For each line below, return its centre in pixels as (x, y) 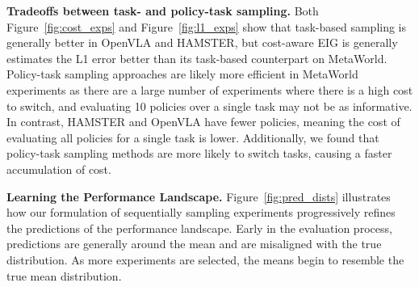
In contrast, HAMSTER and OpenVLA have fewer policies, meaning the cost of (203, 122)
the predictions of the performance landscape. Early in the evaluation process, (199, 228)
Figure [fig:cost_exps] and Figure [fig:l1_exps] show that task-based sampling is (207, 26)
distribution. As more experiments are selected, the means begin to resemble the (205, 259)
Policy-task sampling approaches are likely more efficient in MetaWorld (182, 74)
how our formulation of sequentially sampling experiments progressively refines (201, 212)
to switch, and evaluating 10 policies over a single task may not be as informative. (209, 106)
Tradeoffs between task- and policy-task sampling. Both (163, 11)
